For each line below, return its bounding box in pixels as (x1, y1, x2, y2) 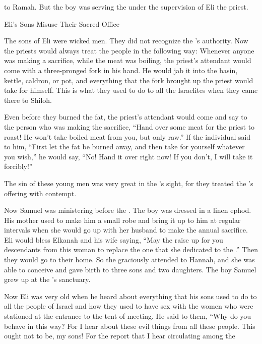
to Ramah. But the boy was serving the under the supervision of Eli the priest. (4, 2, 248, 12)
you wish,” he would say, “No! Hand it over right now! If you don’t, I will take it (4, 151, 253, 161)
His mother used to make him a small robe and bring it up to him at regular (4, 214, 241, 225)
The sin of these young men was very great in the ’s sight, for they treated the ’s (4, 178, 253, 188)
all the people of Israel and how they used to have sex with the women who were (4, 301, 253, 311)
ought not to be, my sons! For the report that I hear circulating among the (4, 330, 235, 341)
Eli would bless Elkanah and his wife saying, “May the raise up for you (4, 234, 223, 245)
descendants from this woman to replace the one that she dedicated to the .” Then (4, 244, 258, 255)
